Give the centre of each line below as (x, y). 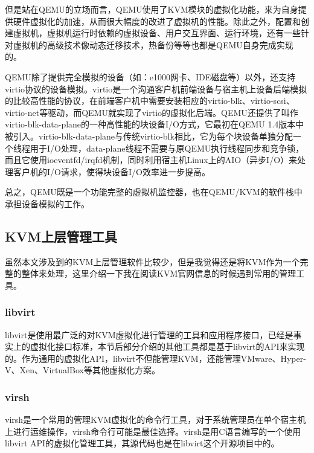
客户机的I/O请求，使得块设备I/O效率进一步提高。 (111, 171)
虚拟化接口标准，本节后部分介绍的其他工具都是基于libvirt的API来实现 (167, 346)
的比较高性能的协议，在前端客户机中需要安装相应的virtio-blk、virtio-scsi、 (150, 101)
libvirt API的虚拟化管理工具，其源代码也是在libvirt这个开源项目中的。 (142, 443)
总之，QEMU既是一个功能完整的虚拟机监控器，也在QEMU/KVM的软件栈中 (154, 192)
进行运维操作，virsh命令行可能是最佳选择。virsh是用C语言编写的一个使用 (157, 431)
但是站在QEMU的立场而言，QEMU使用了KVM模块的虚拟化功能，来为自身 (152, 9)
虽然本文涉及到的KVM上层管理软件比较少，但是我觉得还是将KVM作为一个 (152, 261)
